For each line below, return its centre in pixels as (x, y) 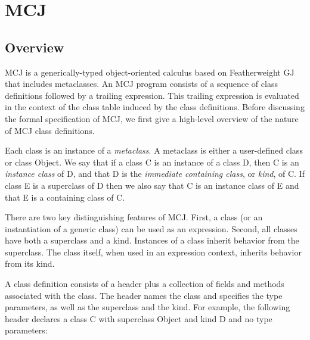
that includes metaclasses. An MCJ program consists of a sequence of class (141, 84)
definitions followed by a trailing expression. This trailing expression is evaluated (152, 95)
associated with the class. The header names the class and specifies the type (144, 295)
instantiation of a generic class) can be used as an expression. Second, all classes (151, 228)
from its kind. (30, 263)
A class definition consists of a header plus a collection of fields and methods (145, 284)
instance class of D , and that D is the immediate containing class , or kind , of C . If (155, 174)
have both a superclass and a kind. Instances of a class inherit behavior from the (152, 240)
